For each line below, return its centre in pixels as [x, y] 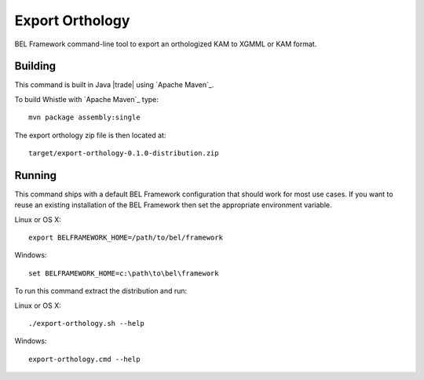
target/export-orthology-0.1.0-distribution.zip [124, 153]
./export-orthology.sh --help [87, 323]
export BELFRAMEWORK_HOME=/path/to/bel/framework [126, 238]
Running [36, 175]
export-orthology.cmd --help [84, 359]
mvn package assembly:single [84, 117]
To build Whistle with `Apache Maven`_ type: [86, 99]
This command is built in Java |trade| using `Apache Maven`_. [114, 85]
